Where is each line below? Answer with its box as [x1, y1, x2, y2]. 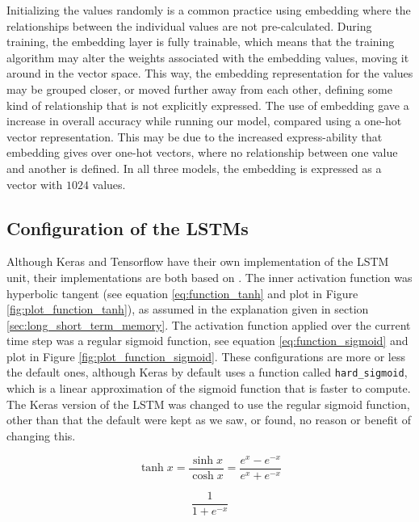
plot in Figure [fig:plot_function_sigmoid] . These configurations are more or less [6, 347, 405, 364]
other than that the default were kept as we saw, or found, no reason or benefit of [6, 411, 411, 428]
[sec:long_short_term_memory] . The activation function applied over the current [6, 316, 411, 333]
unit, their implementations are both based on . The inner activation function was [6, 268, 413, 285]
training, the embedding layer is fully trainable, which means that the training [6, 33, 395, 50]
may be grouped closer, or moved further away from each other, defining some [6, 80, 392, 97]
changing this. [6, 427, 76, 444]
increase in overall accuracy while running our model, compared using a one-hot [6, 112, 402, 129]
